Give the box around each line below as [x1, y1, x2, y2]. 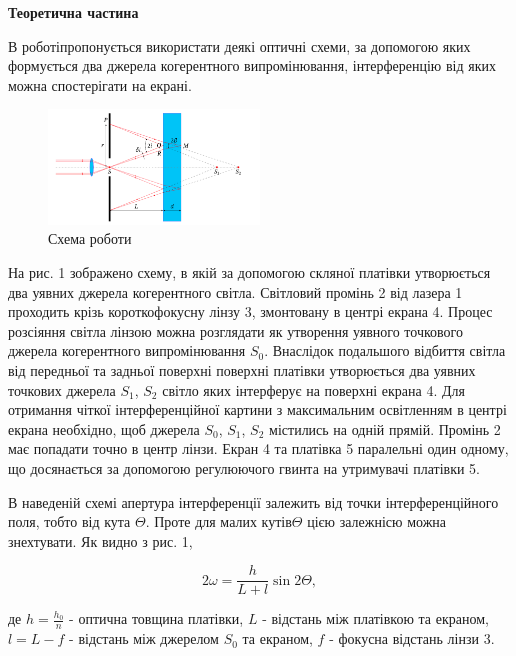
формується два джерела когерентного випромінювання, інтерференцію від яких [8, 55, 496, 76]
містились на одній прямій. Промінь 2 [269, 418, 501, 439]
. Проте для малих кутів [145, 511, 292, 532]
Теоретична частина [8, 2, 139, 22]
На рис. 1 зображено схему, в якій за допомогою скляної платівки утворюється [8, 262, 491, 283]
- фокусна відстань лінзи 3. [329, 628, 495, 649]
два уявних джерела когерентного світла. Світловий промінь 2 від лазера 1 [8, 281, 463, 302]
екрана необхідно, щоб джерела [8, 418, 200, 439]
